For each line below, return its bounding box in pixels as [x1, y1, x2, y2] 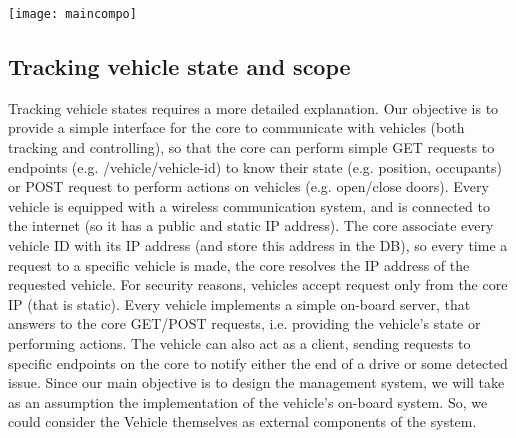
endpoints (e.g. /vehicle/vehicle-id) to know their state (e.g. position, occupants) [8, 156, 502, 177]
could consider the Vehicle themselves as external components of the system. [8, 411, 477, 432]
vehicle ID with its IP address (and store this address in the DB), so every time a [8, 235, 508, 256]
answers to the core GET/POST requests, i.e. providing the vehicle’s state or [8, 313, 481, 334]
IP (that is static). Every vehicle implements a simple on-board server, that [8, 293, 471, 314]
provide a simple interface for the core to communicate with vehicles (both [8, 117, 465, 138]
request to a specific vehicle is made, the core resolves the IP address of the [8, 254, 470, 275]
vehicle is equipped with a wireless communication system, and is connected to [8, 195, 490, 216]
